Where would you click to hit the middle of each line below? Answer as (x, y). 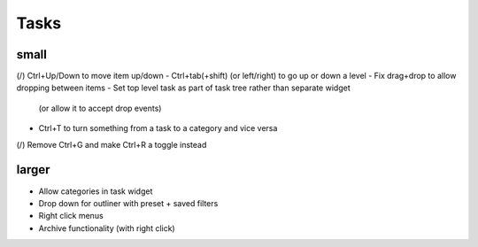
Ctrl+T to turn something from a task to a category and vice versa (158, 128)
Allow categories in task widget (96, 191)
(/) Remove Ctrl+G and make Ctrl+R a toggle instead (112, 144)
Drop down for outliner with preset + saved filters (128, 203)
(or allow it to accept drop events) (100, 108)
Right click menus (71, 216)
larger (33, 170)
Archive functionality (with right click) (107, 228)
